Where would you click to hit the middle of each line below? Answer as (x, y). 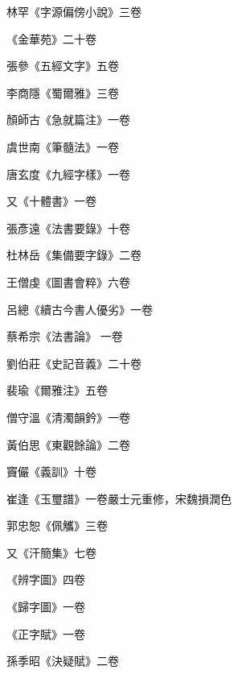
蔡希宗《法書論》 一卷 (65, 336)
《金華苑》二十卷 (51, 38)
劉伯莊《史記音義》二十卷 (74, 363)
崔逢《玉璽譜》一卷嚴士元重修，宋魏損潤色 (119, 498)
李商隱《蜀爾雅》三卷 (63, 92)
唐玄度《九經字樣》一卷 (68, 174)
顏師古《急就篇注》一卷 (68, 120)
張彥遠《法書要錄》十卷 (68, 227)
